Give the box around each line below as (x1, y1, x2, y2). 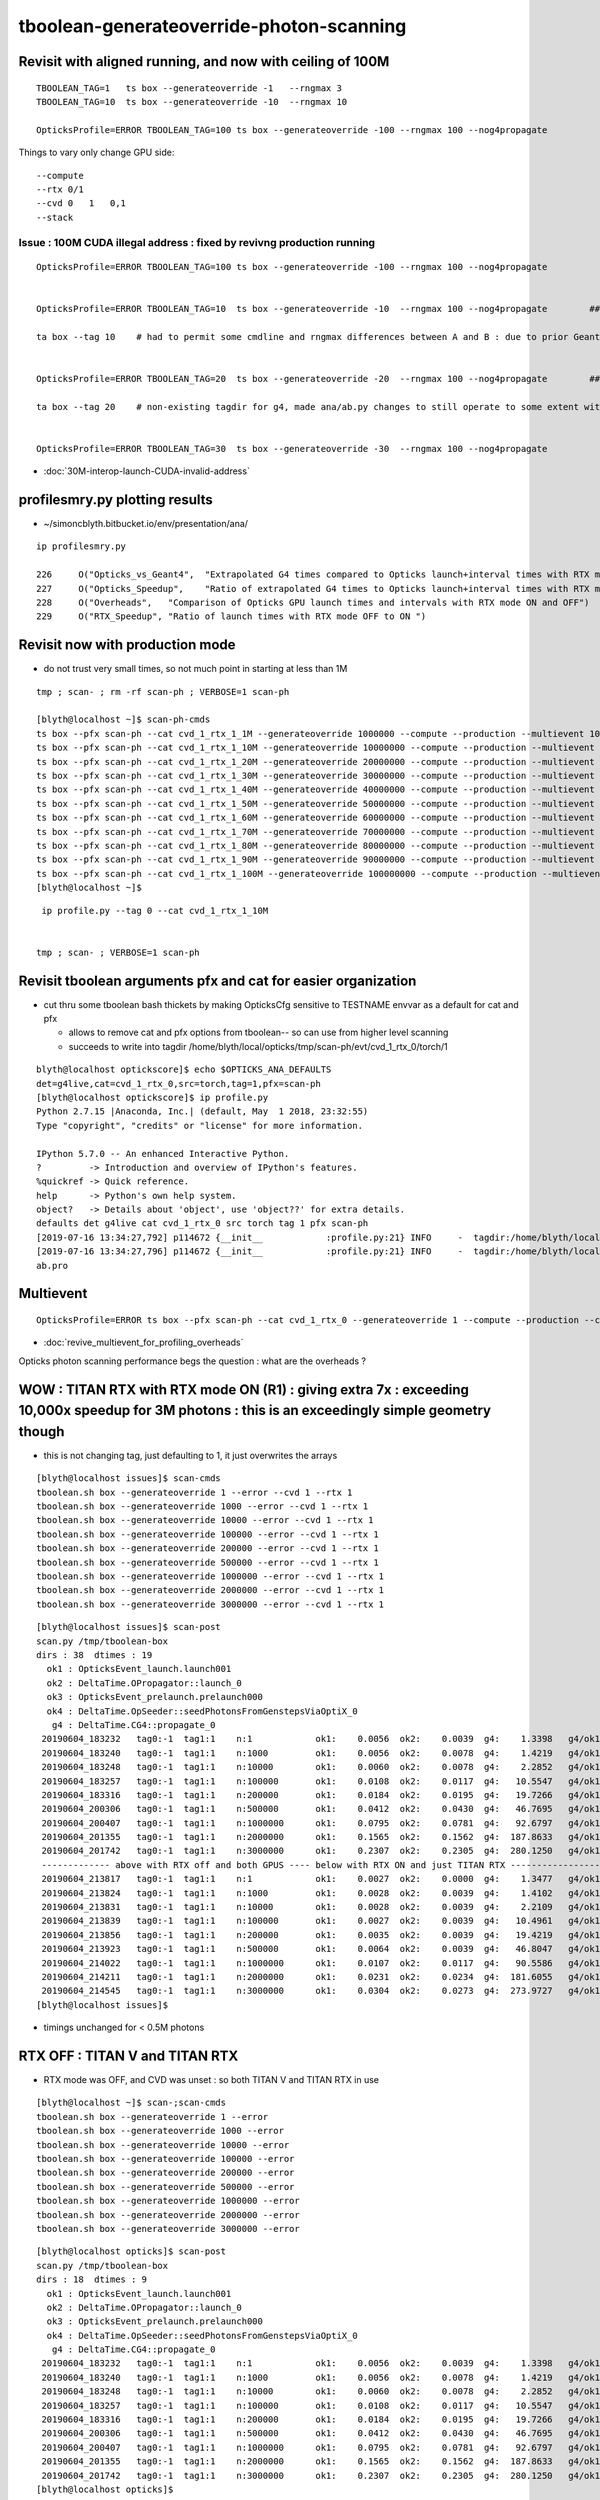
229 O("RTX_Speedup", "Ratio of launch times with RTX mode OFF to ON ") (36, 611, 427, 622)
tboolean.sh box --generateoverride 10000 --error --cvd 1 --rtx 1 (36, 1515, 374, 1526)
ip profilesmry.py (36, 541, 127, 552)
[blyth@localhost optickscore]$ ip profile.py (36, 1091, 269, 1103)
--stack (36, 211, 74, 223)
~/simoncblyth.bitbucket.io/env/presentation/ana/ (43, 518, 249, 530)
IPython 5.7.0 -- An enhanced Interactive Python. (36, 1148, 290, 1159)
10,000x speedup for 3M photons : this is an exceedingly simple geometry (18, 1402, 492, 1419)
